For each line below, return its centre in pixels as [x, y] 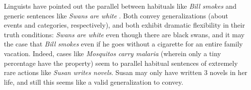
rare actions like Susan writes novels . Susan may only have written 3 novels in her [126, 72]
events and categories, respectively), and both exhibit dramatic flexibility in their [125, 25]
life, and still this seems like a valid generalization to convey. [94, 82]
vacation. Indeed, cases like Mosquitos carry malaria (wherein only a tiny [112, 53]
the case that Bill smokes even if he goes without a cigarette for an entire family [123, 44]
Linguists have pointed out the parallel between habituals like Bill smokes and [120, 6]
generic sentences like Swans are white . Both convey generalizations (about [116, 15]
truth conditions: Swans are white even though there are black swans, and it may [124, 34]
